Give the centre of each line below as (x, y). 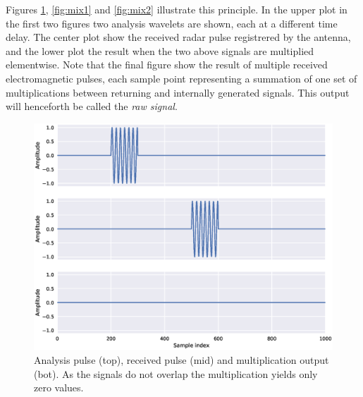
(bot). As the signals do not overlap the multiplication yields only (176, 373)
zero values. (59, 387)
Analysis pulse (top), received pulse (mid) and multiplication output (181, 360)
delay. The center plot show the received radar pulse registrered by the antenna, (178, 37)
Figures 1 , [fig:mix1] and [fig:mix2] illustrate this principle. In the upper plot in (177, 9)
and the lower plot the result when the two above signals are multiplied (160, 50)
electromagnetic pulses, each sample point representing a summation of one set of (181, 78)
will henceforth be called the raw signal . (92, 106)
